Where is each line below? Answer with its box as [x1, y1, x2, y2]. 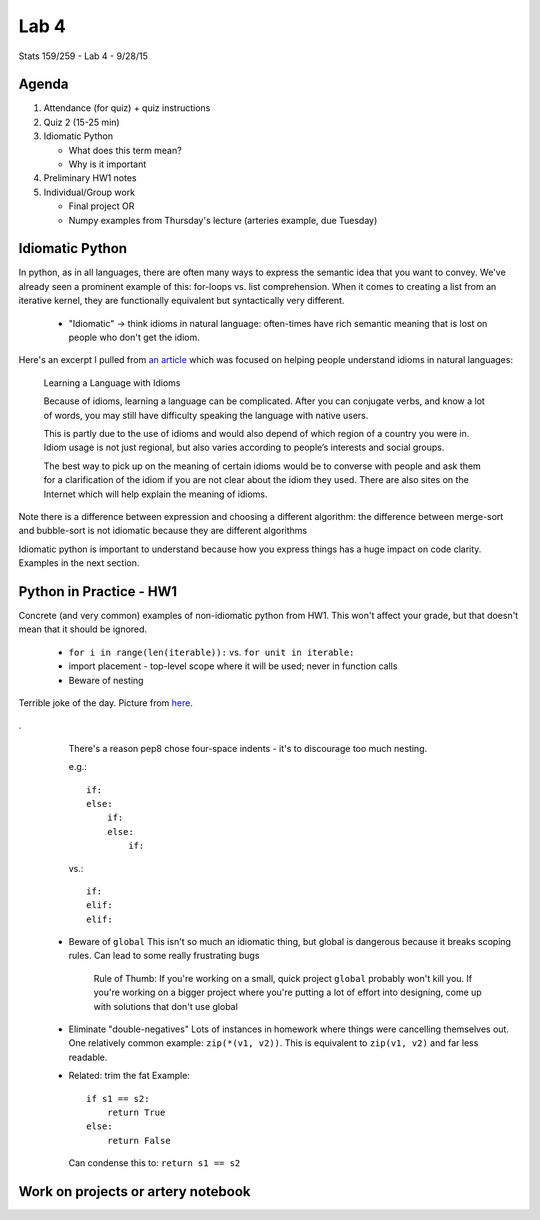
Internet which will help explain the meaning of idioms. [43, 488, 269, 500]
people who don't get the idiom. [68, 331, 200, 344]
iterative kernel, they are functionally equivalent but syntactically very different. [18, 295, 345, 307]
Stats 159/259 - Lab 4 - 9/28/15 [18, 50, 149, 62]
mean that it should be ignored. [18, 623, 148, 635]
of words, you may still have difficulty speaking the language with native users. [43, 409, 369, 421]
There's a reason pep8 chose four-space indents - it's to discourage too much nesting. [68, 742, 428, 754]
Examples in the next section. [18, 557, 140, 569]
